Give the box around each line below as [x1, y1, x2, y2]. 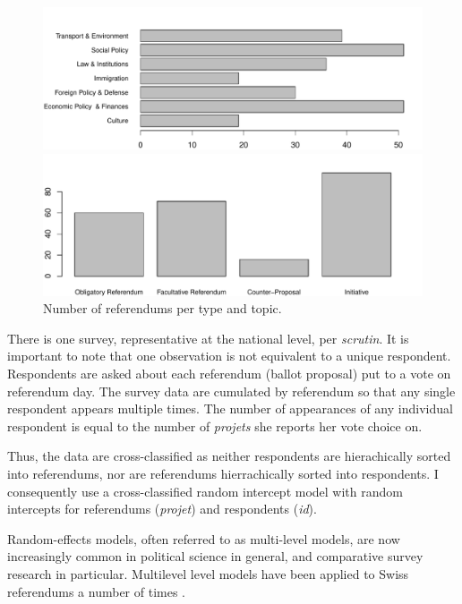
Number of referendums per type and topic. [43, 299, 282, 318]
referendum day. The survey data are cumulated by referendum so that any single [7, 381, 456, 400]
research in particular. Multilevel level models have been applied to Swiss [7, 564, 409, 583]
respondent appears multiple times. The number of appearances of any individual [7, 399, 453, 418]
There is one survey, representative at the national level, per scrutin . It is [7, 328, 409, 347]
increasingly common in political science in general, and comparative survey [7, 547, 423, 566]
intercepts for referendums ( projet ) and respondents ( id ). [7, 499, 317, 518]
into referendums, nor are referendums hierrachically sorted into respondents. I [7, 464, 439, 482]
